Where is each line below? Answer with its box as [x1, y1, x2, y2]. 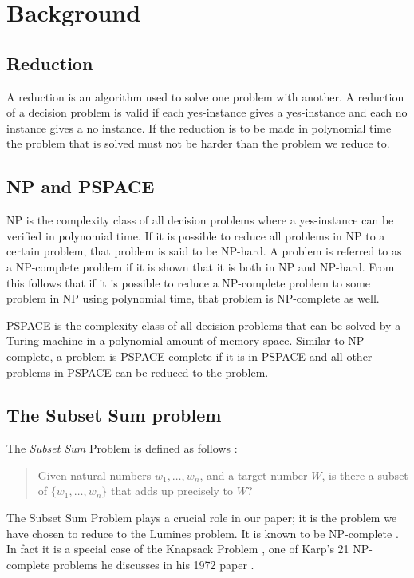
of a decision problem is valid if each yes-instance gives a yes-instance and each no [6, 104, 408, 121]
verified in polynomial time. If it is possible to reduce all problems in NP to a [6, 227, 385, 243]
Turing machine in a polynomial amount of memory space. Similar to [6, 332, 345, 349]
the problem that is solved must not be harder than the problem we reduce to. [6, 135, 390, 152]
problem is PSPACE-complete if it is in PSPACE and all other [65, 347, 373, 364]
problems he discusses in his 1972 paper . [53, 556, 254, 572]
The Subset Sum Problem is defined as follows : [6, 440, 238, 457]
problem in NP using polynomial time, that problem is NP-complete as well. [6, 290, 380, 307]
